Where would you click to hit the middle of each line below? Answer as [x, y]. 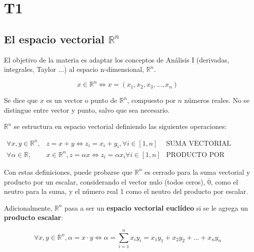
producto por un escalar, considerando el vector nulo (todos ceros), [105, 181]
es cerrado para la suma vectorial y [197, 172]
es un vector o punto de [82, 100]
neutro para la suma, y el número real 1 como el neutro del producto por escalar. [126, 191]
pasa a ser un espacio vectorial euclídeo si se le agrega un [156, 207]
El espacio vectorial [54, 39]
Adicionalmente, [28, 207]
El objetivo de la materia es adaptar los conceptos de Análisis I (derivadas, [117, 59]
